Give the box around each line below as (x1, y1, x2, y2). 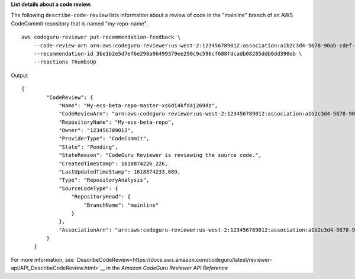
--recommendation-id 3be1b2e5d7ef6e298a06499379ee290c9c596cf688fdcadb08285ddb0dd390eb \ (33, 50, 302, 57)
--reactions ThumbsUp (33, 59, 97, 65)
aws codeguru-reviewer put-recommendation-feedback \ (21, 34, 180, 41)
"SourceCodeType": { (59, 185, 118, 192)
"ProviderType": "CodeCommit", (59, 135, 150, 142)
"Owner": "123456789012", (59, 127, 134, 134)
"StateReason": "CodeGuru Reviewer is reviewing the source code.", (59, 152, 262, 159)
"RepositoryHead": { (71, 193, 131, 200)
